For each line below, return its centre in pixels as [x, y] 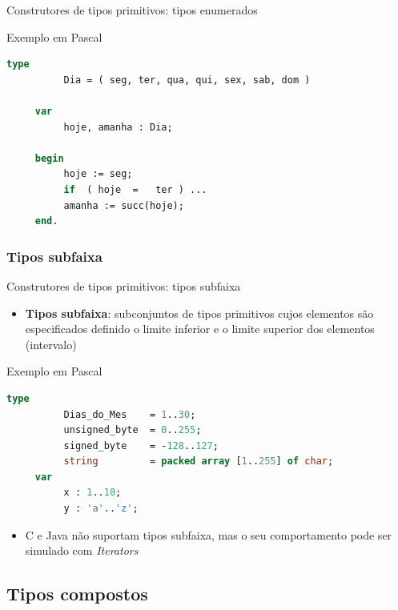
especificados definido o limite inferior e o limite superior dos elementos [200, 329]
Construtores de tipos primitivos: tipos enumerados [132, 10]
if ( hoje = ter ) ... [135, 189]
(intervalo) [51, 344]
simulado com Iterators [82, 550]
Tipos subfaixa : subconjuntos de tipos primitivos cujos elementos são [199, 313]
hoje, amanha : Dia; [118, 127]
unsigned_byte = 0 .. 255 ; [133, 430]
